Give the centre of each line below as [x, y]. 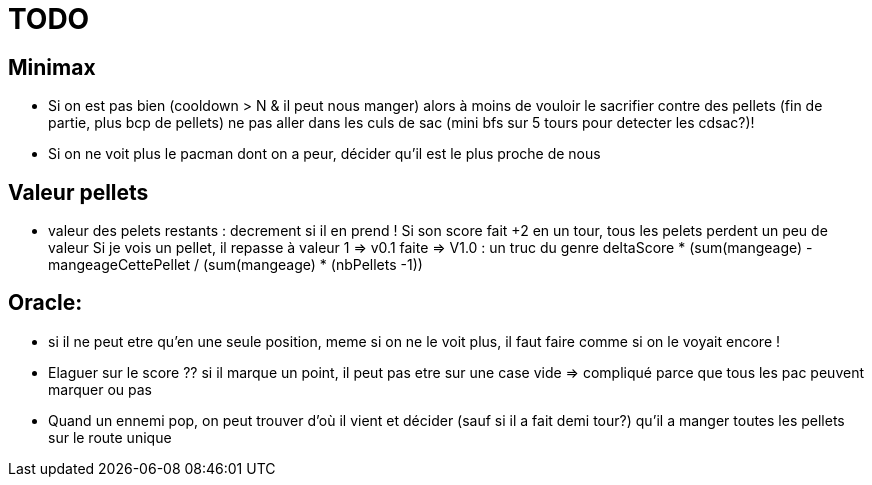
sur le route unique [110, 437]
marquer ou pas [100, 389]
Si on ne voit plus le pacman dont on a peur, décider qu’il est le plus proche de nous [324, 154]
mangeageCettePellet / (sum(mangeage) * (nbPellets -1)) [235, 265]
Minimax [52, 67]
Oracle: [45, 303]
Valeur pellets [78, 192]
